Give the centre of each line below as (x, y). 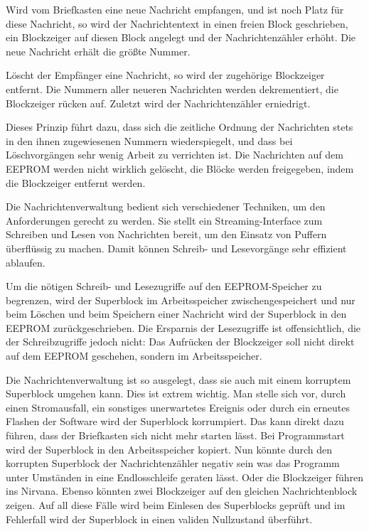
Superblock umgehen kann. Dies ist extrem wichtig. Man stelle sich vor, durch (176, 393)
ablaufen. (26, 262)
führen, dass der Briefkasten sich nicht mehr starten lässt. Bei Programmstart (175, 435)
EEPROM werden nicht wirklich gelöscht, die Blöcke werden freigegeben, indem (180, 168)
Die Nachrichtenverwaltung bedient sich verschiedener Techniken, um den (166, 206)
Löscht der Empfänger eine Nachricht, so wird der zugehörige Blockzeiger (165, 75)
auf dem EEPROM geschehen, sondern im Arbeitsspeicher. (134, 356)
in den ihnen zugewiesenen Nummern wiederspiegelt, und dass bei (149, 140)
